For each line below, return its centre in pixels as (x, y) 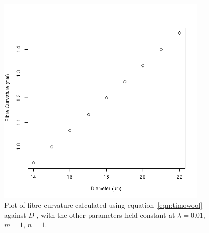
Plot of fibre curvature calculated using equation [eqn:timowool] (103, 205)
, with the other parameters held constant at (106, 214)
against (15, 214)
